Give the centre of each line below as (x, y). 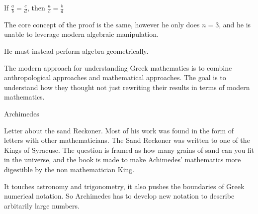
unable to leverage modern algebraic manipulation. (81, 34)
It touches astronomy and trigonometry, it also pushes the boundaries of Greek (124, 186)
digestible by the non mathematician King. (69, 169)
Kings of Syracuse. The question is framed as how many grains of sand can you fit (129, 150)
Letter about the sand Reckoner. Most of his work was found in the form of (119, 130)
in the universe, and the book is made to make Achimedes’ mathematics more (123, 160)
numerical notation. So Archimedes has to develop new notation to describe (119, 196)
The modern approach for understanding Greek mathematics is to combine (118, 67)
